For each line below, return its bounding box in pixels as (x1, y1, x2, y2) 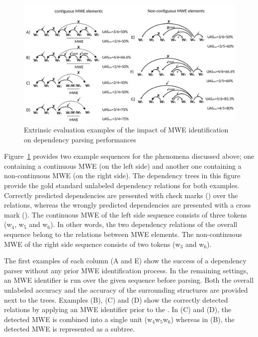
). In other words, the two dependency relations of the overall (50, 219, 238, 229)
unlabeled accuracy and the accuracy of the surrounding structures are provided (4, 285, 248, 295)
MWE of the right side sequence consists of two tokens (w (4, 238, 180, 249)
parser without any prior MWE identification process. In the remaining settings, (4, 265, 249, 275)
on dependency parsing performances (24, 134, 136, 144)
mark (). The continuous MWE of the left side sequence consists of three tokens (4, 209, 247, 220)
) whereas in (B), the (171, 314, 235, 324)
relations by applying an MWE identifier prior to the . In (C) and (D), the (4, 304, 232, 315)
